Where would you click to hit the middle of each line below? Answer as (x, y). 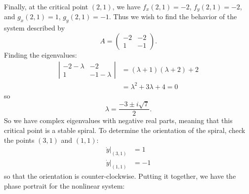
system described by (35, 28)
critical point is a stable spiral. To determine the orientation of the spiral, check (125, 130)
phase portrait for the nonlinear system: (64, 185)
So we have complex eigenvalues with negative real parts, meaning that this (118, 120)
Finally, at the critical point (46, 6)
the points (19, 140)
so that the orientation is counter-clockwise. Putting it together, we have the (120, 176)
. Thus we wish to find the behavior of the (173, 16)
